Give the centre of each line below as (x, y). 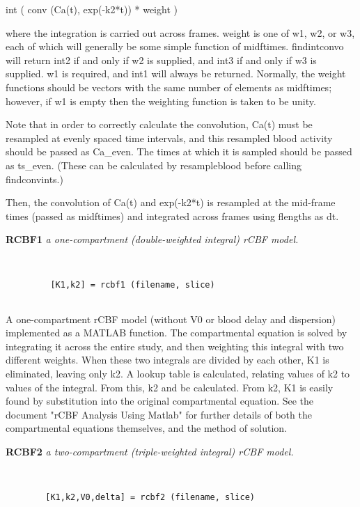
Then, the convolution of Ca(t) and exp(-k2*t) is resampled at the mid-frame (171, 202)
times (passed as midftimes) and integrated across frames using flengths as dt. (172, 216)
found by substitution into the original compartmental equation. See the (160, 401)
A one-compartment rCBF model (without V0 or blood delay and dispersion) (171, 319)
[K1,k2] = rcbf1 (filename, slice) (133, 285)
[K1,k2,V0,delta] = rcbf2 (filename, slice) (150, 497)
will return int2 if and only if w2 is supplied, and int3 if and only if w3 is (161, 60)
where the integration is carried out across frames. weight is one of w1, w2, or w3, (180, 32)
